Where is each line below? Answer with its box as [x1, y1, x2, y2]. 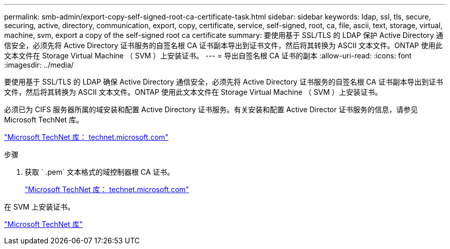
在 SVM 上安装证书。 [4, 202, 75, 211]
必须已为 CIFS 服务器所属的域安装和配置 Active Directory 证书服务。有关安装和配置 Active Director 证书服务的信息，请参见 [4, 105, 418, 114]
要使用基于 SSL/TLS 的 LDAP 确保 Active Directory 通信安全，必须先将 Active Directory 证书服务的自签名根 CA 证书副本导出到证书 [4, 77, 443, 86]
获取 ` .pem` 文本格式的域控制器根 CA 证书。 [25, 168, 175, 176]
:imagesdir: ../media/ [4, 60, 74, 69]
